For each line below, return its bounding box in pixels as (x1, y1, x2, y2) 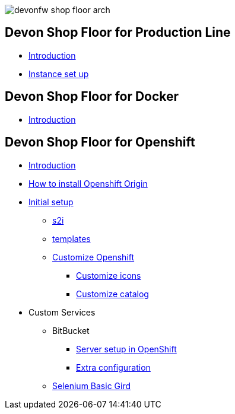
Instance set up (28, 68, 89, 79)
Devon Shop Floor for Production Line (5, 25, 231, 40)
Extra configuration (76, 362, 151, 372)
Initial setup (28, 196, 74, 207)
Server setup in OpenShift (76, 343, 177, 354)
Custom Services (28, 307, 96, 317)
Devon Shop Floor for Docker (5, 89, 179, 104)
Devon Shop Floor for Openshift (5, 135, 195, 150)
